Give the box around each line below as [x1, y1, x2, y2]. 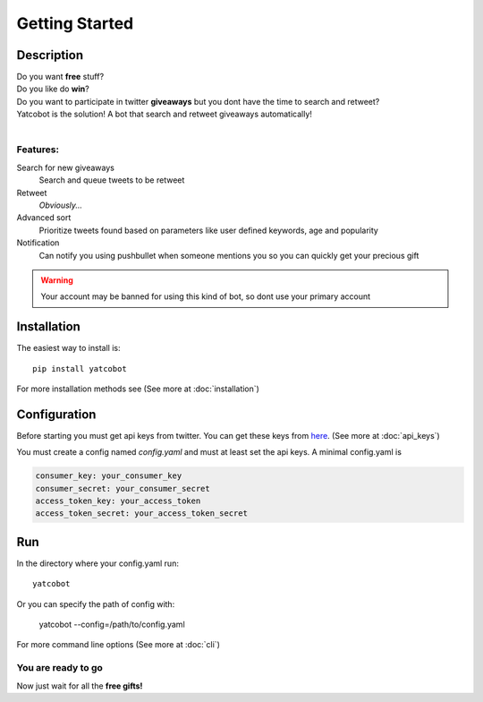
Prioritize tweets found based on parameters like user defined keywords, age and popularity [38, 225, 379, 235]
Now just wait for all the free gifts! [16, 681, 143, 691]
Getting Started [16, 13, 134, 33]
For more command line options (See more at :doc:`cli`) [16, 639, 221, 650]
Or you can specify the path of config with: [16, 598, 175, 609]
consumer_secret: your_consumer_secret [35, 484, 210, 493]
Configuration [16, 407, 97, 422]
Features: [16, 143, 60, 156]
